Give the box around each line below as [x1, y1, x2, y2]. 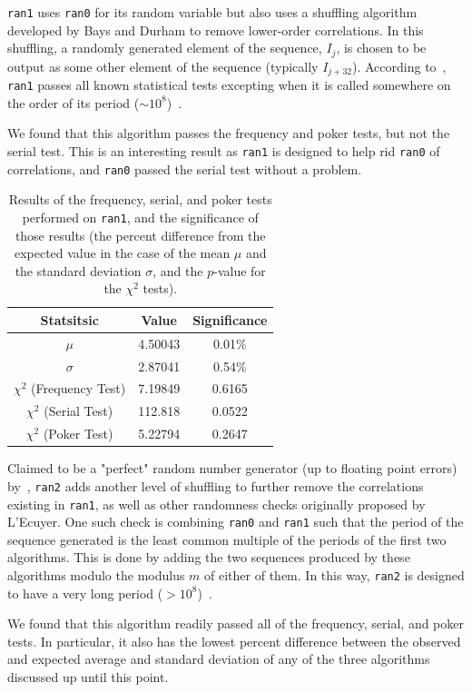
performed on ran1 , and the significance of [22, 207, 259, 226]
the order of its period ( [7, 93, 140, 112]
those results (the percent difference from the [15, 225, 266, 244]
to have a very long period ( [7, 583, 163, 602]
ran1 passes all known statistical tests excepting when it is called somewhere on [7, 75, 451, 94]
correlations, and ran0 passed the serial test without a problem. [7, 159, 362, 178]
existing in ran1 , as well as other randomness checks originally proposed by [7, 494, 426, 513]
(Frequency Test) [31, 379, 126, 398]
